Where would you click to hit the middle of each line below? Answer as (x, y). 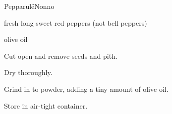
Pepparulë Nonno (29, 6)
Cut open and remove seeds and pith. (61, 56)
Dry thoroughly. (28, 72)
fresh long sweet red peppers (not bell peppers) (76, 22)
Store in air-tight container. (46, 105)
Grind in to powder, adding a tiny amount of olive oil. (86, 89)
